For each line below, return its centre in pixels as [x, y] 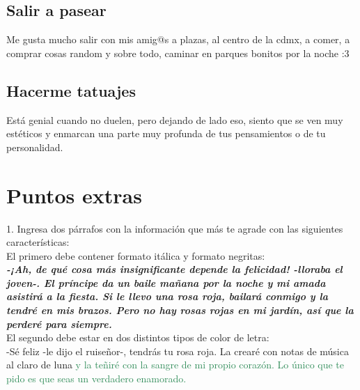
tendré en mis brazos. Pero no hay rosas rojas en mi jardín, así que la [180, 310]
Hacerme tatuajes [71, 90]
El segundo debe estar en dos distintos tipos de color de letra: [138, 337]
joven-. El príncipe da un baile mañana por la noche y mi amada [166, 282]
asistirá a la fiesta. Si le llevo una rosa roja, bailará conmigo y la [167, 296]
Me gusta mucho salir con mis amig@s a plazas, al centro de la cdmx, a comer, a [178, 39]
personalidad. [35, 147]
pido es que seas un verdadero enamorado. [96, 379]
